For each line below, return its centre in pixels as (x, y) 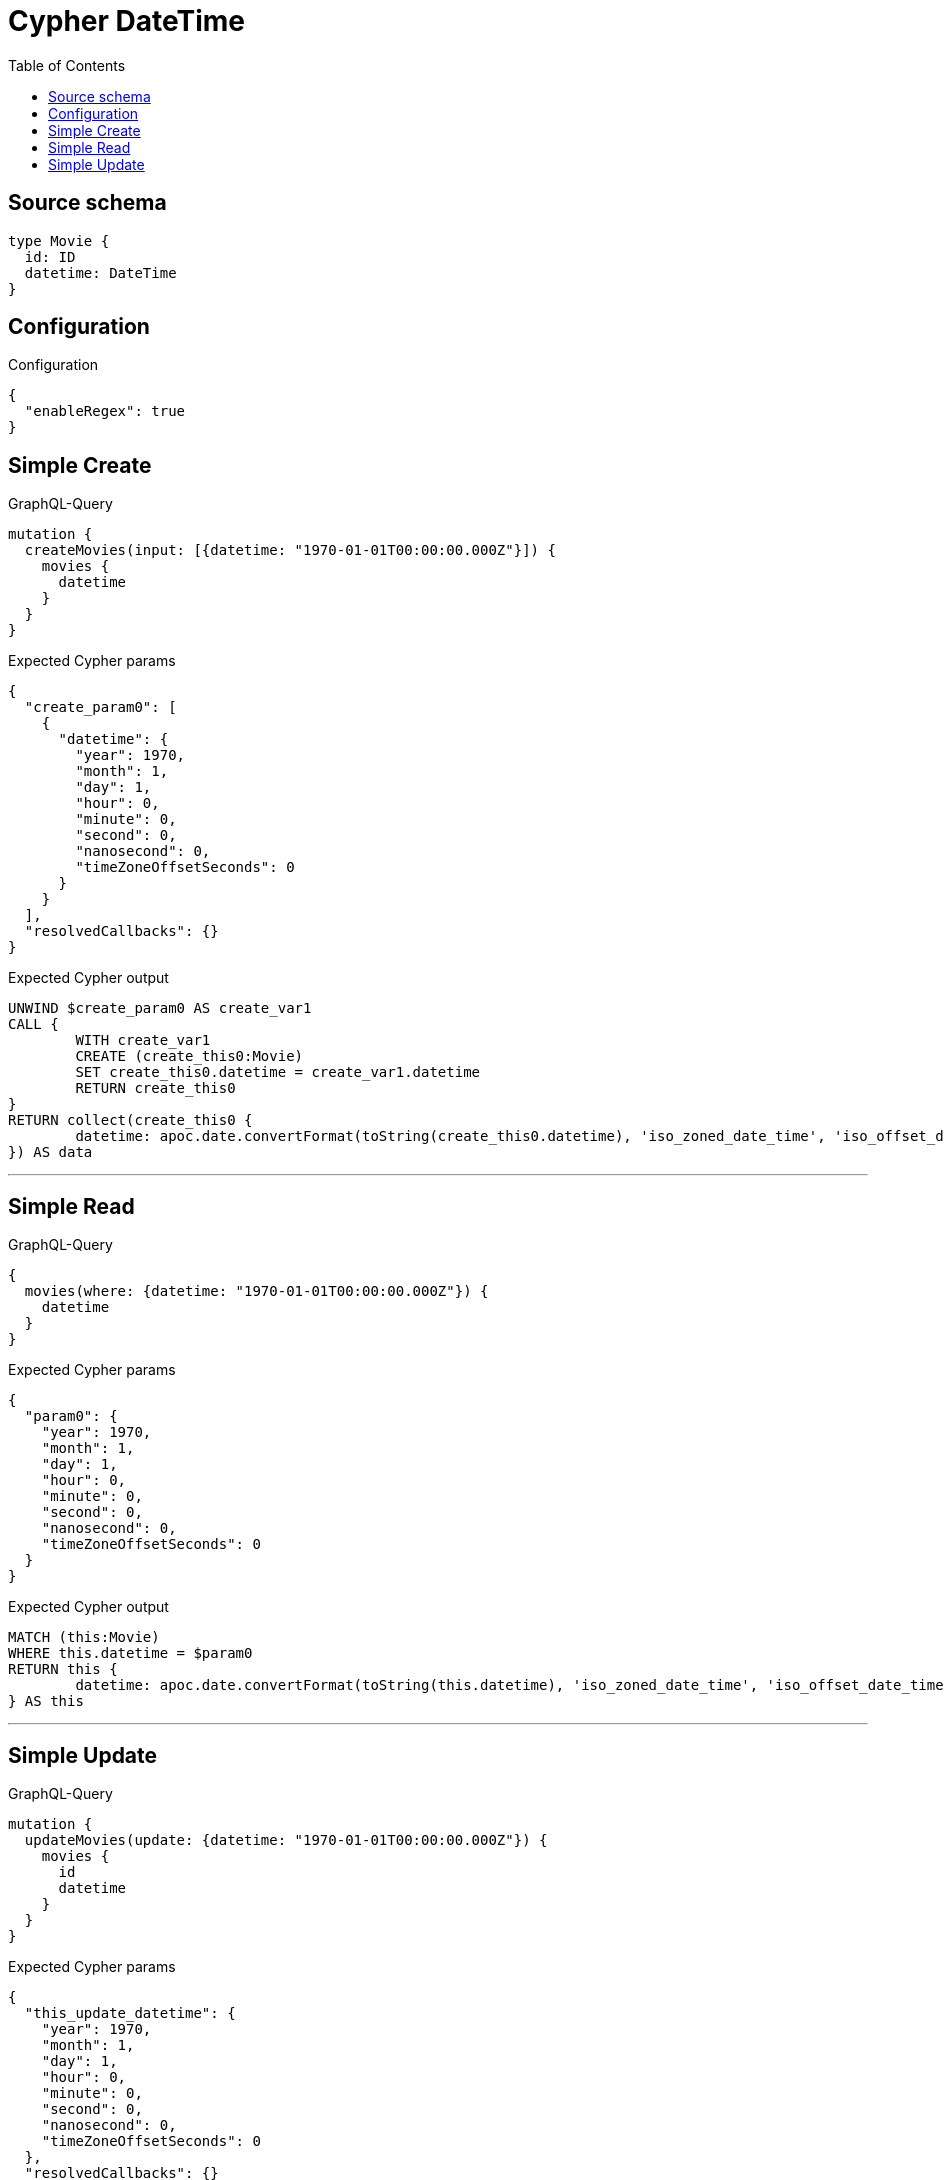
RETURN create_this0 (155, 1088)
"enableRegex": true (105, 411)
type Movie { (59, 240)
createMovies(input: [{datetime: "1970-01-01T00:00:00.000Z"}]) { (290, 550)
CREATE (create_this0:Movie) (189, 1056)
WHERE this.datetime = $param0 (130, 1653)
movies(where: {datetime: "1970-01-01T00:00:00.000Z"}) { (256, 1291)
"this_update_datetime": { (130, 2012)
